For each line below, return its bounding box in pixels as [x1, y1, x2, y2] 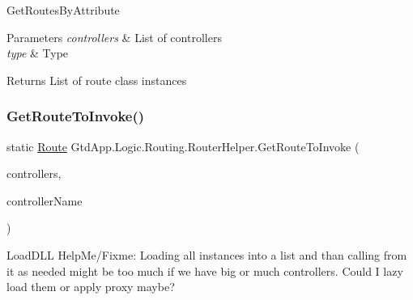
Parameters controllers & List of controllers [6, 28, 222, 45]
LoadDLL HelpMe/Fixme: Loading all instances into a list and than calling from [6, 246, 407, 263]
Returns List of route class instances [6, 71, 187, 88]
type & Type [6, 44, 69, 61]
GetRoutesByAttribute [6, 2, 120, 18]
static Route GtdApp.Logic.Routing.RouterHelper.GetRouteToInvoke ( [6, 137, 360, 154]
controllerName [6, 192, 83, 209]
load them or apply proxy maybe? [6, 278, 175, 295]
